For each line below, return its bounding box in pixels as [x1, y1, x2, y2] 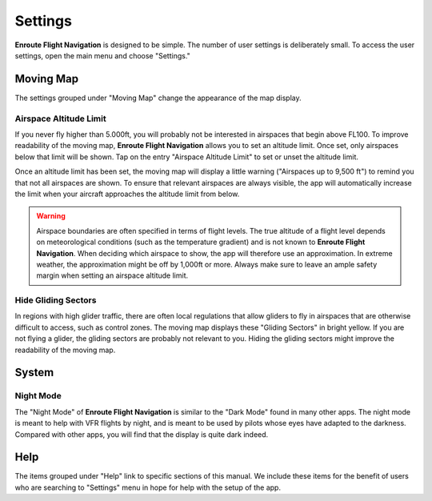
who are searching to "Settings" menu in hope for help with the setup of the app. [14, 483, 282, 492]
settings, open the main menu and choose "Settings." [14, 50, 191, 60]
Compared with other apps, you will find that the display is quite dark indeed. [14, 429, 269, 439]
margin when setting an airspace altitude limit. [36, 271, 189, 280]
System [14, 366, 54, 379]
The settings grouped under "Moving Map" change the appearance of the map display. [14, 93, 302, 102]
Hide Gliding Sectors [14, 295, 97, 306]
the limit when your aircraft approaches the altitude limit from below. [14, 189, 240, 198]
